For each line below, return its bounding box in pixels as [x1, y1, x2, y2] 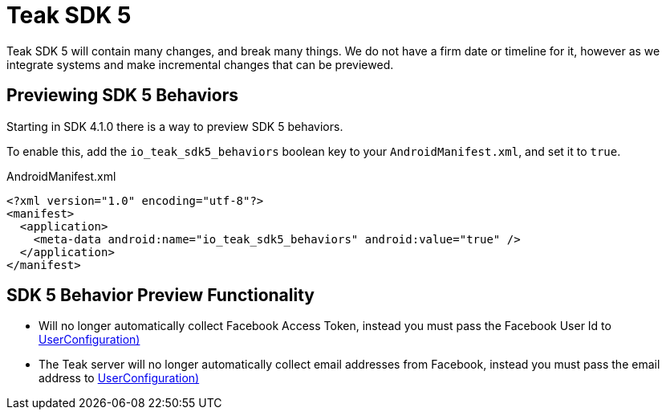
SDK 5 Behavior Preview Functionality [6, 285, 315, 306]
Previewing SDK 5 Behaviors [6, 85, 238, 106]
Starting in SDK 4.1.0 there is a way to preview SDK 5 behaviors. [6, 119, 343, 133]
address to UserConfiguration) [39, 371, 200, 385]
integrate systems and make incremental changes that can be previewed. [6, 57, 394, 71]
